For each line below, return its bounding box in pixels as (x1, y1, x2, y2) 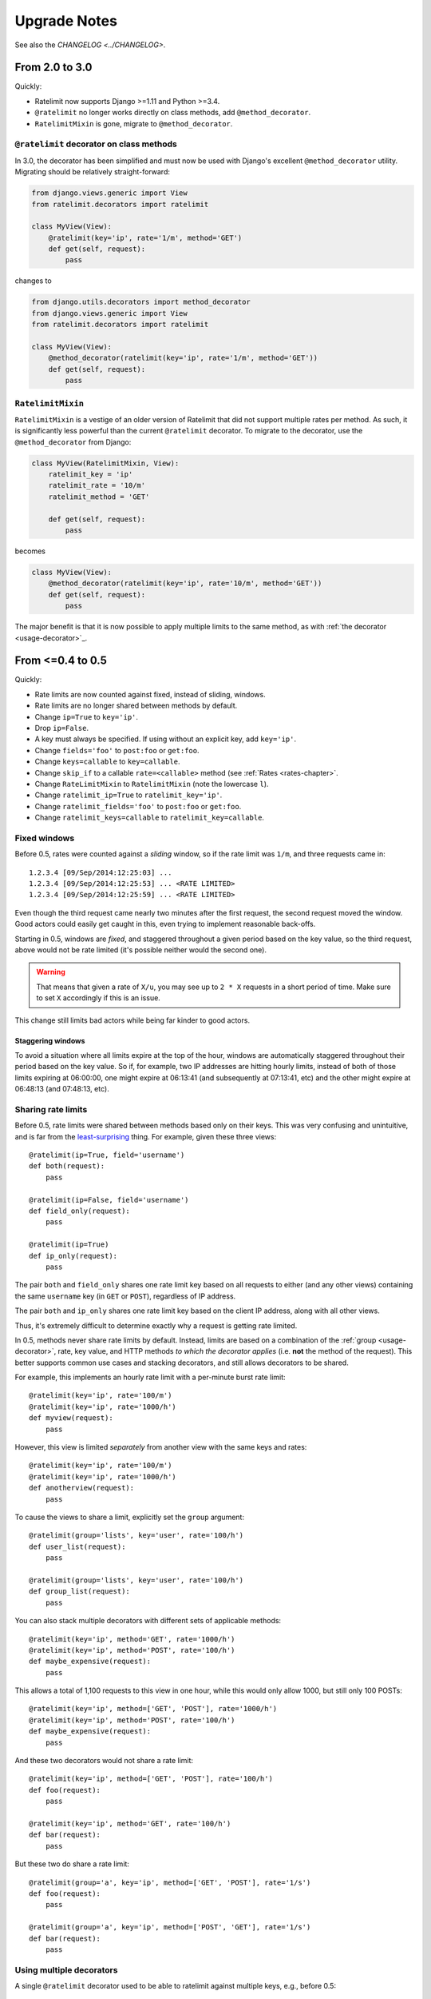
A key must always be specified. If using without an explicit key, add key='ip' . (34, 734, 297, 744)
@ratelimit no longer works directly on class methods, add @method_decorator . (34, 108, 311, 118)
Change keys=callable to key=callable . (34, 756, 180, 767)
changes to (14, 276, 52, 285)
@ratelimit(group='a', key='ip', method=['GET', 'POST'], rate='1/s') (29, 1877, 311, 1887)
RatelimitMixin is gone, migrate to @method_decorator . (34, 118, 233, 128)
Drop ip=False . (34, 724, 89, 733)
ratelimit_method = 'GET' (48, 492, 150, 501)
